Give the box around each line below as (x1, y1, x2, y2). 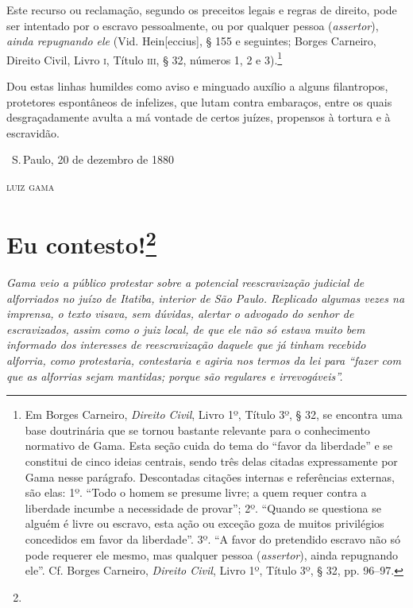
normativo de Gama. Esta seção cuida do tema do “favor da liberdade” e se (25, 437, 393, 454)
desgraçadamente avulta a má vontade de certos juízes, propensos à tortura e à (6, 109, 391, 126)
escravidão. (6, 124, 60, 141)
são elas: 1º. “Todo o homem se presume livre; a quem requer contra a (25, 484, 367, 501)
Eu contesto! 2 (6, 224, 157, 261)
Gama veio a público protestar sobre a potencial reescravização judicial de (6, 274, 365, 291)
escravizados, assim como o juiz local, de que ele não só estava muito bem (6, 320, 365, 337)
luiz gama (6, 178, 55, 194)
